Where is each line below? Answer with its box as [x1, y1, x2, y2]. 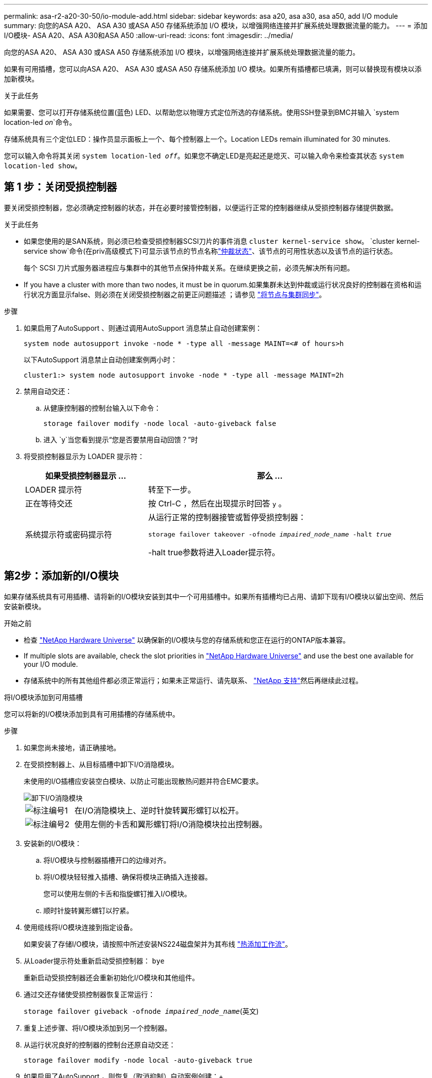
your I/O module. [24, 659, 78, 668]
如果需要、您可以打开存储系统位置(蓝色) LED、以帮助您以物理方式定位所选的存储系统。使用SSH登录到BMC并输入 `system [4, 108, 399, 116]
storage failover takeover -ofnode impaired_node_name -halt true [148, 530, 392, 538]
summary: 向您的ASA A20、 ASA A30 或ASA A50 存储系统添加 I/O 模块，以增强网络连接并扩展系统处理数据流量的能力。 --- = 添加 [4, 21, 428, 30]
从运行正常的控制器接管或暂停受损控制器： [148, 512, 306, 522]
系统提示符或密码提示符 [25, 530, 112, 540]
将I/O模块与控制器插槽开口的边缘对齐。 [43, 855, 171, 864]
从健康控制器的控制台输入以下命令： [43, 403, 161, 412]
